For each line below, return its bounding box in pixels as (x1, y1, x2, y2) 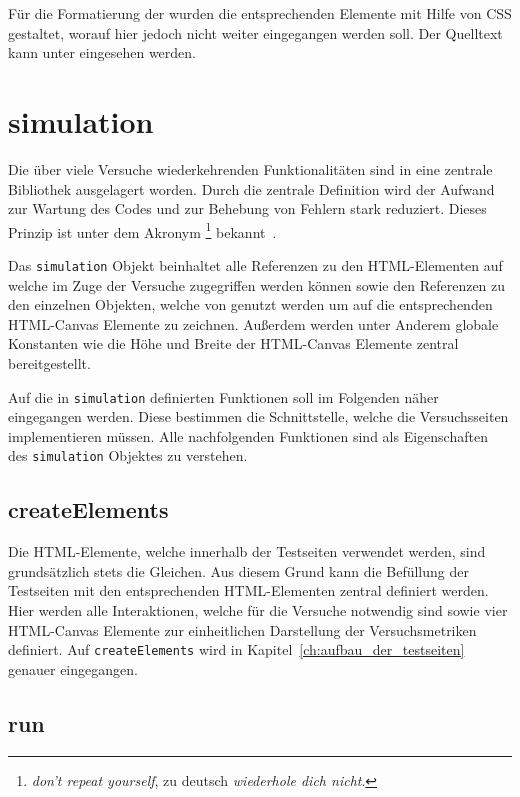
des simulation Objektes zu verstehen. (8, 445, 248, 466)
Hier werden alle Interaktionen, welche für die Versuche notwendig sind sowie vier (8, 600, 508, 621)
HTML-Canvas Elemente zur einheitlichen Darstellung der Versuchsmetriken (8, 619, 477, 640)
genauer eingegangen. (8, 658, 138, 679)
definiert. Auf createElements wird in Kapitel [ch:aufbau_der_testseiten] (8, 639, 465, 660)
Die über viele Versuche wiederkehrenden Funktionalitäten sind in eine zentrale (8, 158, 493, 179)
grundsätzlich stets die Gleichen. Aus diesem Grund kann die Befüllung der (8, 560, 469, 581)
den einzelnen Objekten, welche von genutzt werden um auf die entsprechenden (8, 294, 493, 315)
